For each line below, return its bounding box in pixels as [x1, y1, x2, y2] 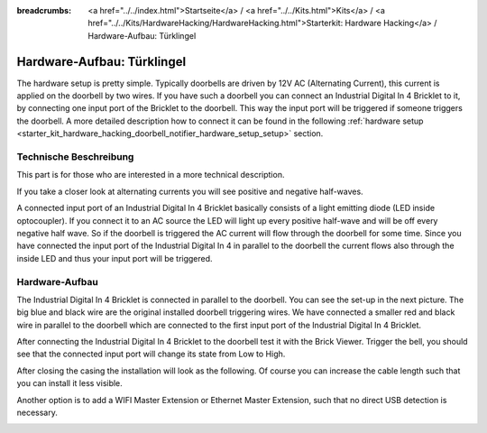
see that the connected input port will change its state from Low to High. [16, 348, 286, 360]
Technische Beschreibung [16, 151, 134, 163]
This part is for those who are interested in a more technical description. [16, 170, 285, 180]
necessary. [16, 407, 59, 418]
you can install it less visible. [16, 378, 124, 389]
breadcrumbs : [16, 5, 72, 15]
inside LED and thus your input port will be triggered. [16, 253, 213, 263]
